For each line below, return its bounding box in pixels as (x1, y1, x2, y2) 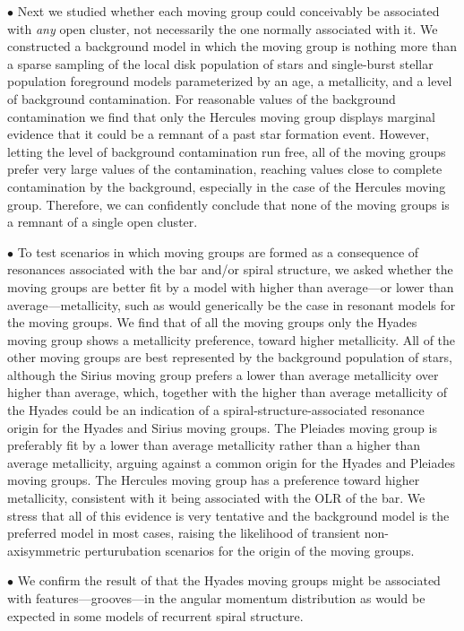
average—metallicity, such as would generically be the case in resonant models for (7, 295, 456, 314)
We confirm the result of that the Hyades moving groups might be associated (17, 571, 441, 590)
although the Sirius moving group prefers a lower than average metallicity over (7, 365, 439, 384)
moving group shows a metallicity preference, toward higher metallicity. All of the (7, 330, 456, 349)
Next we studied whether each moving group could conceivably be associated (17, 2, 440, 20)
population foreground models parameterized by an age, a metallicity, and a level (7, 72, 452, 91)
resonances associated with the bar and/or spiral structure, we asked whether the (7, 260, 453, 279)
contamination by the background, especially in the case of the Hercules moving (7, 177, 446, 195)
